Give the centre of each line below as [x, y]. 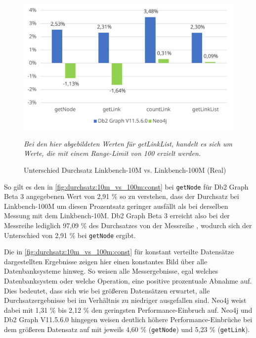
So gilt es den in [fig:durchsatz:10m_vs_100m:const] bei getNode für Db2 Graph [126, 186]
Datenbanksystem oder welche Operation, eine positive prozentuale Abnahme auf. [128, 281]
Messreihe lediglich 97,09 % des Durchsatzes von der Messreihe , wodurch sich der [128, 225]
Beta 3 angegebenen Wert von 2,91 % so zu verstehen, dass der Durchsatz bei [122, 196]
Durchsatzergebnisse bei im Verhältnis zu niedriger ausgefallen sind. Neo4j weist [125, 300]
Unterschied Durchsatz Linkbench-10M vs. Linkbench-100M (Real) [125, 170]
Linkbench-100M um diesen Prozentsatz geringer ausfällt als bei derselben [116, 206]
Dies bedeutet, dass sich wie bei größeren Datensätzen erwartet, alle [107, 290]
